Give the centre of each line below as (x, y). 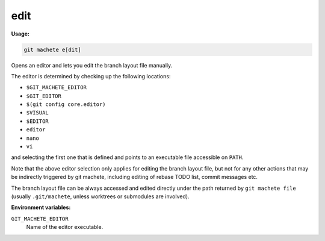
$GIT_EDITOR (44, 96)
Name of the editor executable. (65, 227)
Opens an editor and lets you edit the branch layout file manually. (92, 65)
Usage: (20, 34)
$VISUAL (38, 113)
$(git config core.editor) (66, 105)
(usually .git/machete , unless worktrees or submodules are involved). (100, 196)
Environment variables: (41, 207)
